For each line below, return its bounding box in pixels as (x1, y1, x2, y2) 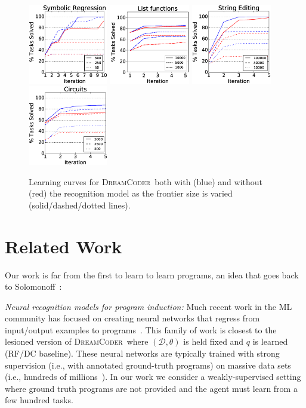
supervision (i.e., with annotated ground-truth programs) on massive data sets (5, 358, 291, 371)
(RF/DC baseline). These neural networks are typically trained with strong (5, 347, 280, 360)
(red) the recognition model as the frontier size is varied (29, 187, 233, 200)
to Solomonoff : (5, 280, 62, 293)
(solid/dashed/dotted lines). (29, 198, 131, 211)
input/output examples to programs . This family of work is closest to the (5, 323, 277, 336)
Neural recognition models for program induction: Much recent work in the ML (5, 300, 292, 312)
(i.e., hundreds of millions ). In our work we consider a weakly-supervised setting (5, 370, 301, 383)
